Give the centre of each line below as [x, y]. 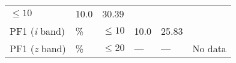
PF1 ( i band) [38, 31]
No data [209, 48]
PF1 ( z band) [38, 48]
